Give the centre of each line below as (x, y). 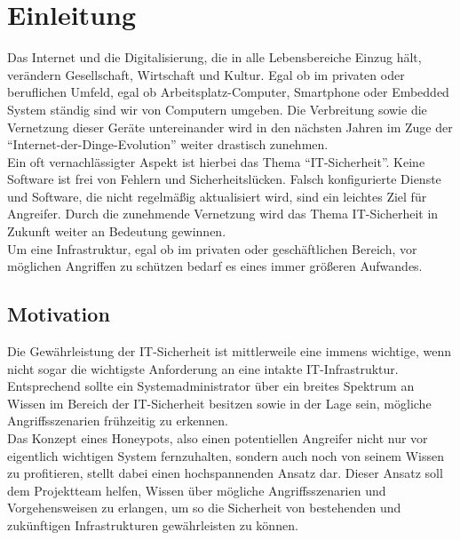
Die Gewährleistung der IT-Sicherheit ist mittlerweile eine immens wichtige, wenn (229, 351)
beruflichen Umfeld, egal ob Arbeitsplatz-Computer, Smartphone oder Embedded (228, 92)
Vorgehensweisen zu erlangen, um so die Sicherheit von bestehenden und (204, 508)
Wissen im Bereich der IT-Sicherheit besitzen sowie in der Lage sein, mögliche (219, 403)
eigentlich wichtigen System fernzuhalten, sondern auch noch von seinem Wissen (226, 455)
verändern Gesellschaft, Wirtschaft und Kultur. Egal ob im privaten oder (206, 74)
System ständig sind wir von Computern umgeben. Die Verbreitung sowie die (217, 109)
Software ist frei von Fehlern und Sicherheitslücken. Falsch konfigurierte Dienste (224, 179)
